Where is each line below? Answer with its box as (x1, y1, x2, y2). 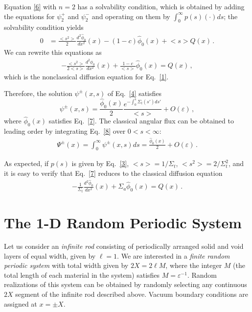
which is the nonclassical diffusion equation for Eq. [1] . (4, 71, 169, 81)
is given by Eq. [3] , (71, 158, 129, 168)
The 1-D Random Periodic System (4, 213, 242, 233)
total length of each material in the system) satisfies (4, 269, 160, 280)
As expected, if (4, 158, 49, 168)
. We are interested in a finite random (117, 250, 230, 261)
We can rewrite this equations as (4, 47, 102, 57)
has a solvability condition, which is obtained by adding (77, 1, 245, 11)
